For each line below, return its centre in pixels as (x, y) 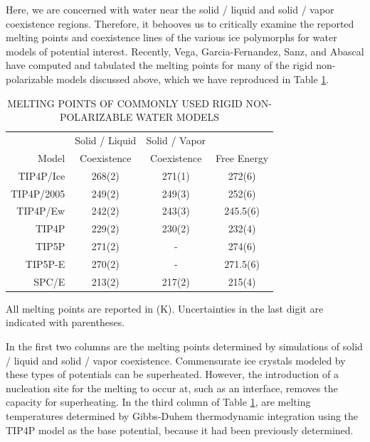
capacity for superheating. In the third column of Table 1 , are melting (158, 402)
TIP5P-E (45, 263)
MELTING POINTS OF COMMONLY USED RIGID (125, 103)
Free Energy (242, 157)
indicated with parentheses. (65, 322)
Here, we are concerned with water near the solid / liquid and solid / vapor (170, 9)
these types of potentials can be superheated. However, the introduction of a (172, 374)
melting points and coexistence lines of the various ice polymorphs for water (171, 37)
